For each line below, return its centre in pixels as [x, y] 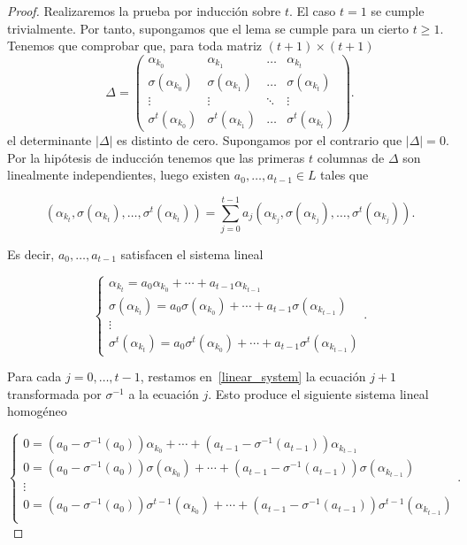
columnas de [351, 157]
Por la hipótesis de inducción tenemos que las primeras [156, 157]
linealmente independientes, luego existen [119, 175]
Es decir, [31, 253]
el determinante [50, 140]
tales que [345, 175]
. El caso [312, 11]
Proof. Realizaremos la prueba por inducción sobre [144, 11]
